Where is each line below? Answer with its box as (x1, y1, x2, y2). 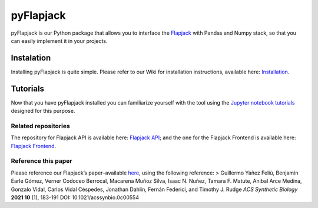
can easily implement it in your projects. (11, 37, 108, 44)
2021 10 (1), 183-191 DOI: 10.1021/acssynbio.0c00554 (11, 194, 140, 201)
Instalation (11, 53, 51, 63)
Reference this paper (11, 157, 73, 165)
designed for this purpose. (11, 108, 75, 115)
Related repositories (11, 122, 70, 130)
